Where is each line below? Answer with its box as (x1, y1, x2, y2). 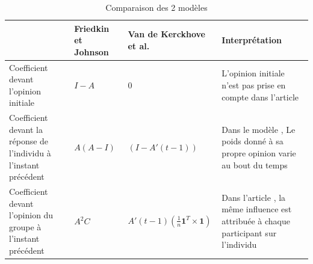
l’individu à (9, 147, 51, 159)
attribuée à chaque (222, 215, 290, 227)
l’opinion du (9, 209, 54, 221)
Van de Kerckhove (128, 28, 205, 40)
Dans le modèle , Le (222, 123, 296, 135)
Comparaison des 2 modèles (105, 1, 208, 13)
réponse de (9, 135, 49, 147)
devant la (9, 123, 43, 135)
